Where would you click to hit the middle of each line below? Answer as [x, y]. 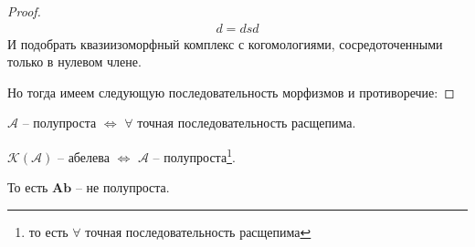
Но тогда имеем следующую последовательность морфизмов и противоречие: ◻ [231, 92]
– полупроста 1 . [194, 155]
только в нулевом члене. [74, 62]
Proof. [24, 11]
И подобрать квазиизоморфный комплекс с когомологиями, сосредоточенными [225, 43]
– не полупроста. [122, 187]
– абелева [83, 156]
